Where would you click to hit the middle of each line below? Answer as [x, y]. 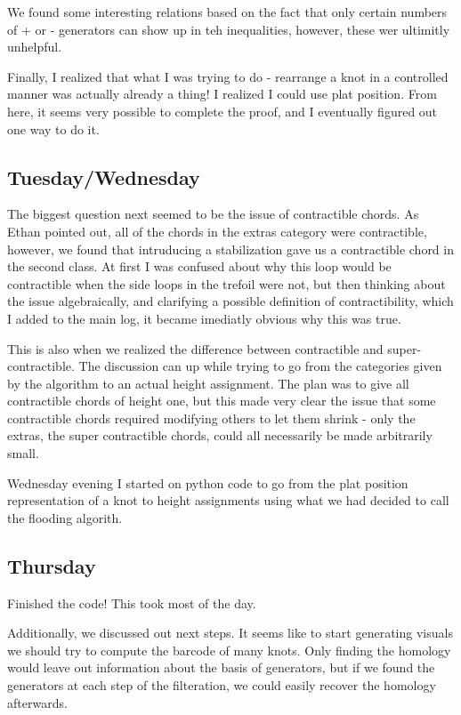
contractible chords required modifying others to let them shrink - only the [211, 418]
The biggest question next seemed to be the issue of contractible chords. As [213, 214]
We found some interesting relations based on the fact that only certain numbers [227, 12]
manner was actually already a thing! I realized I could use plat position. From [222, 94]
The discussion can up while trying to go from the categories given [260, 366]
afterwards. [37, 702]
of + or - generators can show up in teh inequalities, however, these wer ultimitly [229, 29]
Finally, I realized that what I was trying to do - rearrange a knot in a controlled [228, 76]
